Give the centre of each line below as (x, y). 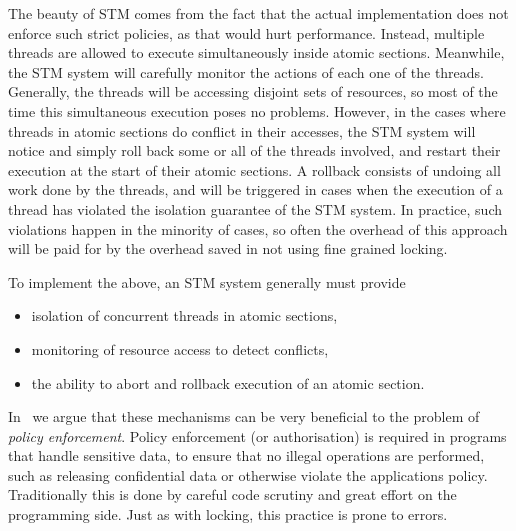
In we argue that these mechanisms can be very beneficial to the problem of (244, 416)
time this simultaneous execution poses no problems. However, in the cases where (257, 110)
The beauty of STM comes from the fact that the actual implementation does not (258, 13)
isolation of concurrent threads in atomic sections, (184, 315)
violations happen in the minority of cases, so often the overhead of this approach (258, 228)
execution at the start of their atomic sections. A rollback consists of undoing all (254, 169)
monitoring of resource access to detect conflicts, (180, 348)
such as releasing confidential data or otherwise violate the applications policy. (248, 474)
